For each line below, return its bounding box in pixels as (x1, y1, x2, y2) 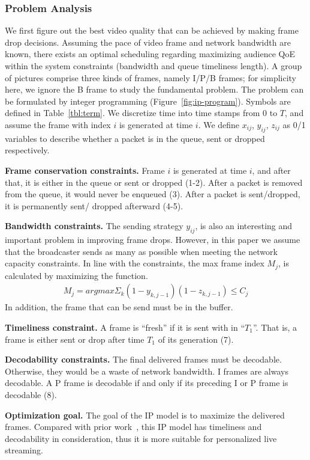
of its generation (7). (158, 333, 234, 345)
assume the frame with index (5, 118, 111, 130)
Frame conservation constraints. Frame (5, 164, 165, 176)
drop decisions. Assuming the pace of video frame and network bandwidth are (5, 35, 291, 48)
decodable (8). (5, 388, 57, 400)
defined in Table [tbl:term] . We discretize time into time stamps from (5, 106, 260, 119)
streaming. (5, 444, 43, 456)
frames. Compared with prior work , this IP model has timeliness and (5, 420, 262, 433)
